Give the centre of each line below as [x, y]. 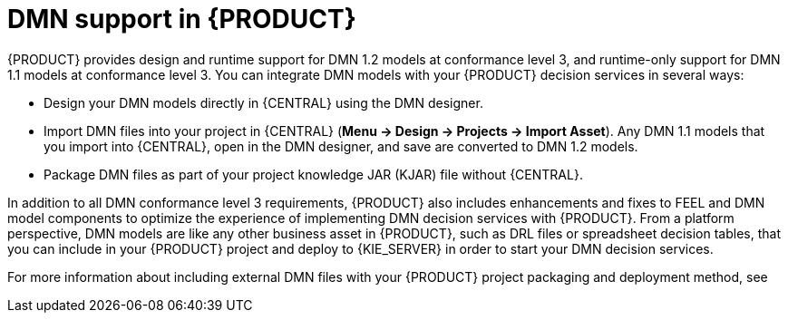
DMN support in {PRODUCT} [182, 19]
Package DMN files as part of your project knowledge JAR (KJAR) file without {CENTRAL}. [313, 174]
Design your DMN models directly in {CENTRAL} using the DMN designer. [263, 102]
